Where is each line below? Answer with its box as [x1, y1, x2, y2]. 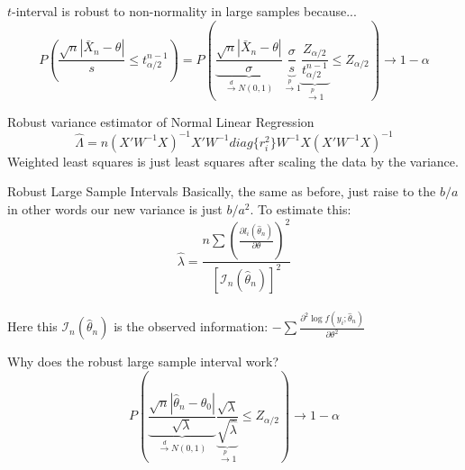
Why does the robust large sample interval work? [7, 352, 278, 371]
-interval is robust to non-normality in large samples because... [12, 2, 357, 20]
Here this [7, 317, 58, 336]
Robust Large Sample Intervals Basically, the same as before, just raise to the [7, 182, 436, 201]
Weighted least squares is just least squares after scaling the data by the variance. [7, 151, 459, 170]
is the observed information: [114, 317, 269, 336]
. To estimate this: [250, 200, 351, 219]
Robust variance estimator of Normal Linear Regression [7, 112, 315, 131]
